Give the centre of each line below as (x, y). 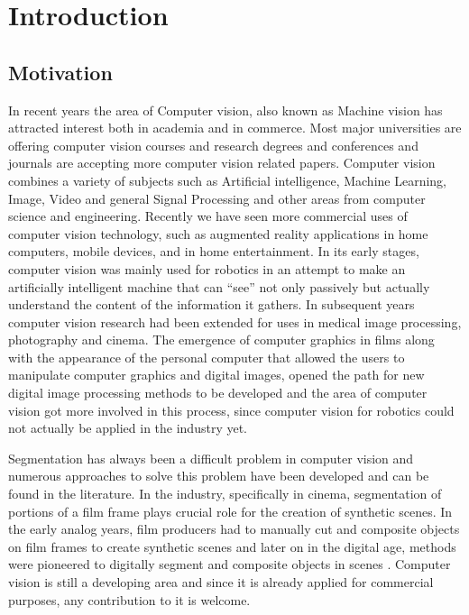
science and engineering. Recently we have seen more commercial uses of (208, 216)
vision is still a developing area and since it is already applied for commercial (221, 582)
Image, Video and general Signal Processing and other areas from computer (217, 198)
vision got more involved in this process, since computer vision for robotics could (231, 410)
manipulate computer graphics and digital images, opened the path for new (216, 375)
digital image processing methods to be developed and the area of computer (218, 393)
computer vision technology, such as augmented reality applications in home (218, 233)
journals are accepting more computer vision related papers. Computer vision (222, 163)
